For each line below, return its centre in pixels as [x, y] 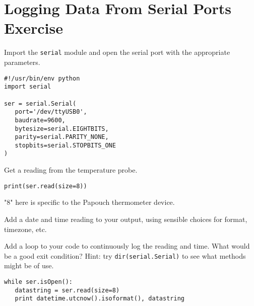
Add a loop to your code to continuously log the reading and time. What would [127, 246]
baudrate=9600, [40, 120]
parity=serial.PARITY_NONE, [62, 137]
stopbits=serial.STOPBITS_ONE [65, 145]
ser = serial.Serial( [40, 103]
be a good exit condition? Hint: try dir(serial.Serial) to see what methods [125, 255]
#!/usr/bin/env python [42, 78]
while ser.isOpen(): [39, 282]
